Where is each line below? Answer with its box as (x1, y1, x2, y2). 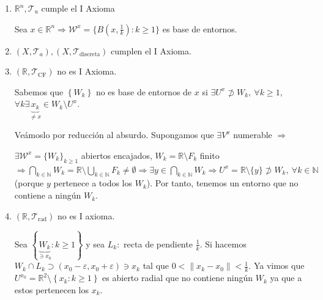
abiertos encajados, (81, 148, 152, 161)
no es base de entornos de (95, 85, 192, 98)
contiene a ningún (14, 189, 81, 202)
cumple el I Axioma (41, 2, 115, 14)
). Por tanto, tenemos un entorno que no (146, 177, 299, 189)
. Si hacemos (199, 237, 247, 250)
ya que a (270, 271, 302, 284)
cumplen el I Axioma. (111, 44, 191, 57)
